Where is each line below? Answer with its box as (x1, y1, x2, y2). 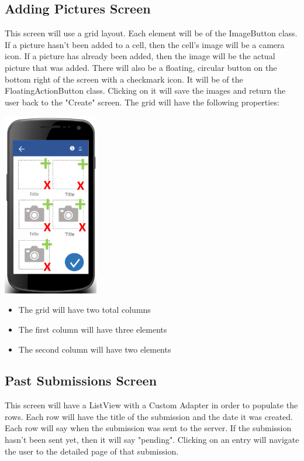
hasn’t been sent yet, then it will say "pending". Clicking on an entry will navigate (5, 433, 299, 446)
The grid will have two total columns (18, 303, 151, 316)
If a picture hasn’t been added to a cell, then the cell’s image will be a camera (5, 38, 285, 50)
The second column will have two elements (18, 343, 171, 355)
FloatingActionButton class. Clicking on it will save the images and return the (5, 84, 286, 97)
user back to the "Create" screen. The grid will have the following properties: (5, 95, 279, 108)
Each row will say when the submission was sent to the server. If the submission (5, 422, 292, 434)
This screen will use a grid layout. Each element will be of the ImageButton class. (5, 27, 298, 39)
